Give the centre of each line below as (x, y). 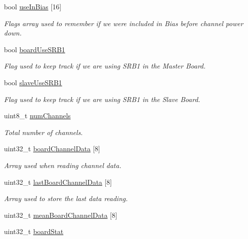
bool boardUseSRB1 (35, 49)
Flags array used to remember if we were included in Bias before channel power (124, 23)
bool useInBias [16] (33, 6)
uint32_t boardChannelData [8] (52, 149)
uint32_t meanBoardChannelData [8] (61, 215)
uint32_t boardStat (34, 231)
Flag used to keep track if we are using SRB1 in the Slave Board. (102, 99)
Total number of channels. (43, 132)
